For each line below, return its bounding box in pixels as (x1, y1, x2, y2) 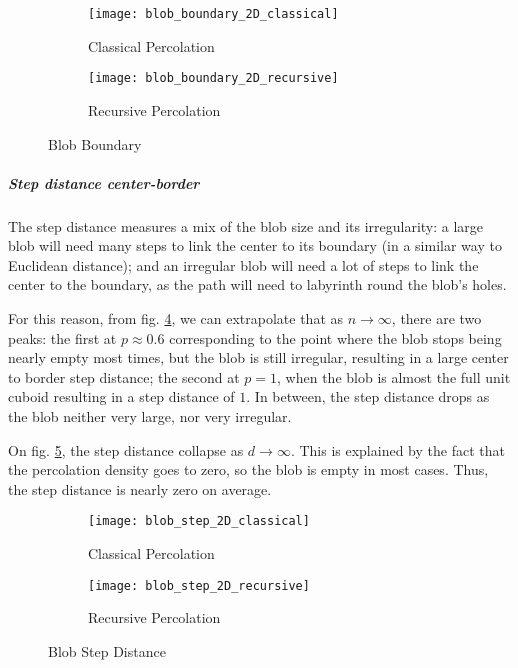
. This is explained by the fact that (290, 439, 505, 460)
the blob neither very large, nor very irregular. (8, 406, 292, 426)
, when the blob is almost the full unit (277, 366, 511, 387)
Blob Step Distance (48, 640, 166, 661)
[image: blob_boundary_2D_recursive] (88, 71, 339, 86)
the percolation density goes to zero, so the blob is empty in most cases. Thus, (8, 459, 489, 480)
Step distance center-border (8, 172, 200, 193)
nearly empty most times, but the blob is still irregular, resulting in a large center (8, 347, 509, 368)
